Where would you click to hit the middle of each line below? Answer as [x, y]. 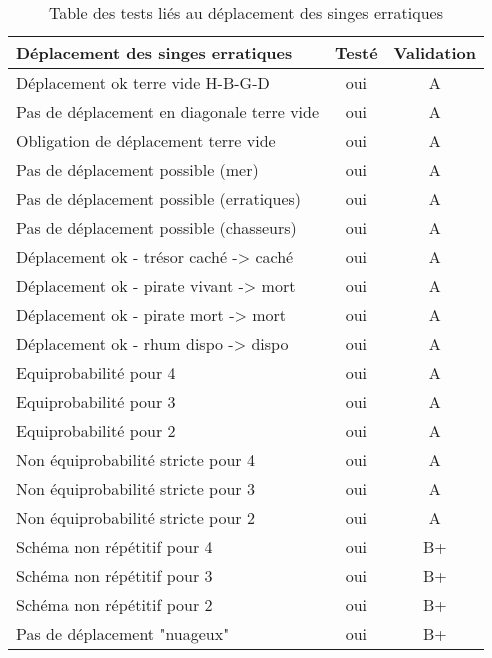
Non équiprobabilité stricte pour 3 [135, 488]
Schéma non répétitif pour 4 [114, 546]
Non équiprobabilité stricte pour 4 [135, 459]
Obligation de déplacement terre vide [146, 140]
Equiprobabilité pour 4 [96, 372]
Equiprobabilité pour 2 [96, 430]
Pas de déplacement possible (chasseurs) [156, 227]
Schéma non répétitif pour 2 [114, 604]
